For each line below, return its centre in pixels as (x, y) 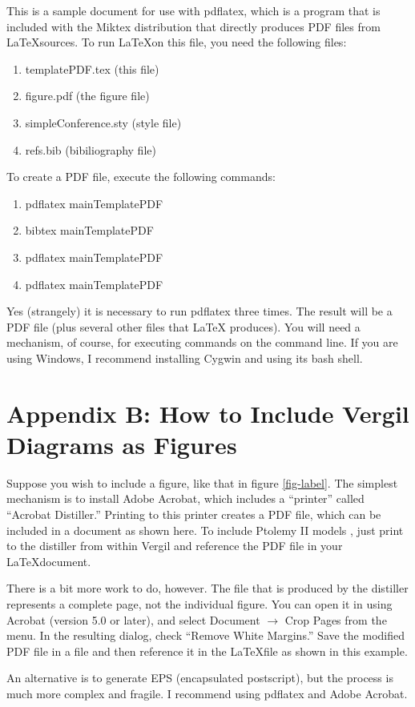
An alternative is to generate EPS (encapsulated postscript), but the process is (200, 678)
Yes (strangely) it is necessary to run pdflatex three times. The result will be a (199, 311)
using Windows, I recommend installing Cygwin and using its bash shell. (185, 358)
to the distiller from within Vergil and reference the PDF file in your (175, 546)
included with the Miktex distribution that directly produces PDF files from (193, 26)
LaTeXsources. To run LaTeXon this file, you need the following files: (177, 42)
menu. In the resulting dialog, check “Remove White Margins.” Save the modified (206, 635)
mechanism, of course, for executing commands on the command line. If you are (202, 342)
